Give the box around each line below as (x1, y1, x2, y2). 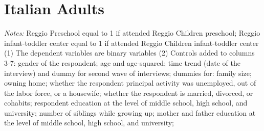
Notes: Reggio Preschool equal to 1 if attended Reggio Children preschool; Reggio (4, 28, 260, 38)
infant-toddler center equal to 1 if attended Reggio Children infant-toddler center (4, 37, 259, 48)
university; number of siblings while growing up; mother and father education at (4, 107, 256, 118)
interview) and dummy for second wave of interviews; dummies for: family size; (4, 67, 252, 78)
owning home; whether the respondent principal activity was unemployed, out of (4, 77, 256, 88)
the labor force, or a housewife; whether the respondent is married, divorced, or (4, 87, 253, 98)
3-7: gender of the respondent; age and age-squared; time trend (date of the (4, 57, 240, 68)
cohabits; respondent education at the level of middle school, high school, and (4, 97, 248, 108)
